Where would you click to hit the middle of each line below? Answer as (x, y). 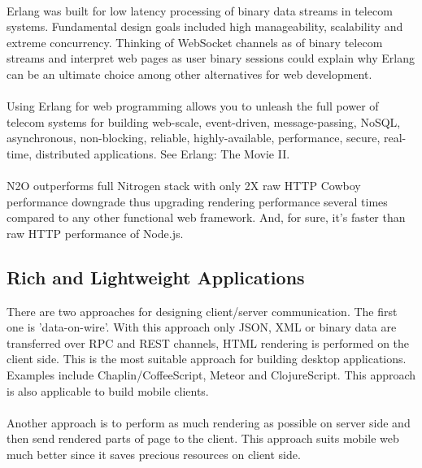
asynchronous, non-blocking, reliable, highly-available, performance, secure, (194, 138)
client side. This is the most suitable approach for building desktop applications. (207, 359)
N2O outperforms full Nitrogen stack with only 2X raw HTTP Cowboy (184, 186)
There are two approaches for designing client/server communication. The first (202, 311)
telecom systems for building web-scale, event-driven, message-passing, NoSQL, (204, 121)
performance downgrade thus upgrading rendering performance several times (197, 201)
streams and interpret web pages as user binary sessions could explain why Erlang (211, 58)
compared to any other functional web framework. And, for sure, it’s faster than (206, 217)
